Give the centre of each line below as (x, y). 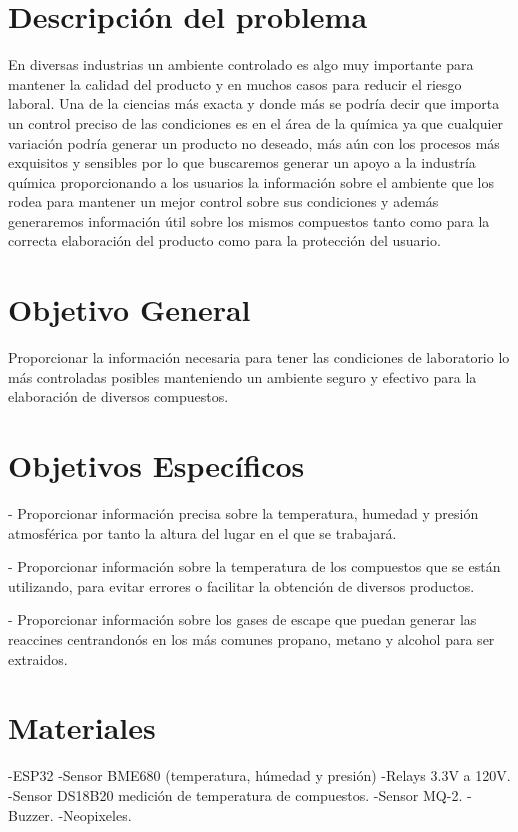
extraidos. (38, 658)
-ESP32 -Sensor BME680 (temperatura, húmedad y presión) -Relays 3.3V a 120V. (259, 775)
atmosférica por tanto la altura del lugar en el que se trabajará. (202, 532)
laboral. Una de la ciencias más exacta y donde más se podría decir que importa (254, 103)
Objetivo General (129, 309)
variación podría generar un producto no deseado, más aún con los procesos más (254, 142)
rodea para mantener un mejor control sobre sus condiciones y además (223, 201)
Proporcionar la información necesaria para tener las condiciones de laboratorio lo (259, 357)
